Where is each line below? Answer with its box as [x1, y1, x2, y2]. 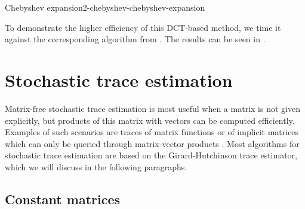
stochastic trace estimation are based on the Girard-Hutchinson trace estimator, [5, 149, 297, 161]
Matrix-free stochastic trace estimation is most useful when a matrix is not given [5, 102, 300, 114]
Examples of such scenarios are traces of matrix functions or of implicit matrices [5, 126, 299, 138]
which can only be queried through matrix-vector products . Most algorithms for [5, 137, 300, 149]
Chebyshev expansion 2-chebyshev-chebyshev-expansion [5, 1, 205, 13]
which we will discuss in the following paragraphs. [5, 160, 187, 173]
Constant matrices [5, 189, 121, 208]
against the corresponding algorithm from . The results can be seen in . [5, 33, 266, 45]
